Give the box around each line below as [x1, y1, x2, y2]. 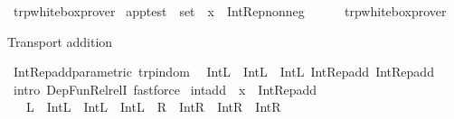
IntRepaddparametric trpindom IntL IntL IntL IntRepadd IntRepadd [13, 62, 434, 81]
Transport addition [7, 32, 113, 50]
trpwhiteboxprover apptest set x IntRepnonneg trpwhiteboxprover [13, 2, 447, 20]
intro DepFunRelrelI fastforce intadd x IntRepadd [13, 79, 317, 98]
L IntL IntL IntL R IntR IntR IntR [25, 97, 281, 116]
